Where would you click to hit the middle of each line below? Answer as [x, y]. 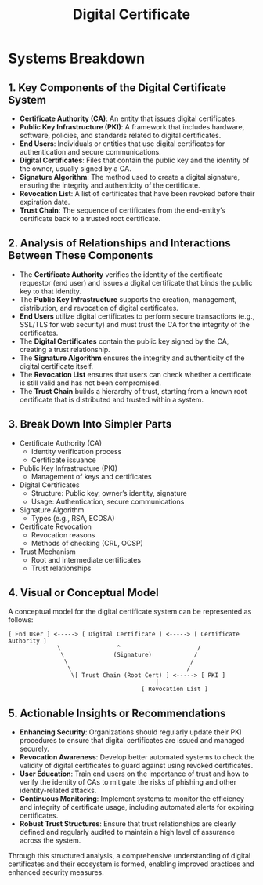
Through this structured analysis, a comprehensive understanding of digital [130, 856]
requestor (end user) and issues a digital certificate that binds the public [136, 282]
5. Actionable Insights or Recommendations [117, 713]
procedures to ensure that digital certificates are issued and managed [132, 741]
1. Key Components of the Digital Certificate [117, 87]
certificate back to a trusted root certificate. [90, 219]
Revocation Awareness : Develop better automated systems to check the [137, 757]
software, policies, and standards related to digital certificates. [120, 135]
